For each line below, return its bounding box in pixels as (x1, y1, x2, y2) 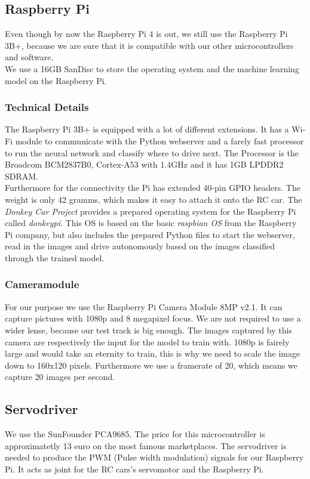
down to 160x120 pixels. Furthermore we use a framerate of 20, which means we (5, 359, 297, 371)
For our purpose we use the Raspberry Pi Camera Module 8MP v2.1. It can (5, 300, 283, 313)
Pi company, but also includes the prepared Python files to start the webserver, (5, 228, 295, 240)
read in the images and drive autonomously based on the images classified (5, 240, 275, 252)
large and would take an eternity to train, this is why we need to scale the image (5, 347, 300, 360)
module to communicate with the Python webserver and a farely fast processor (15, 134, 304, 147)
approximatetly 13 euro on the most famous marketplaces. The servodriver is (5, 439, 287, 452)
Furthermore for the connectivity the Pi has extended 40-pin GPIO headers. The (5, 181, 300, 194)
